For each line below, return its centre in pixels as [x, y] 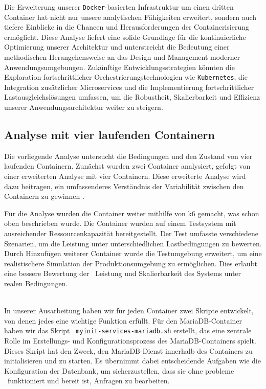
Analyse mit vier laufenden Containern [109, 135]
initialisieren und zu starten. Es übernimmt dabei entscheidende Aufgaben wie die [132, 361]
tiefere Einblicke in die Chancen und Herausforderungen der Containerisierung [127, 27]
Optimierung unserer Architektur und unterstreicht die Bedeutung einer [117, 47]
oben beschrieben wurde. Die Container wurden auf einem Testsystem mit [120, 223]
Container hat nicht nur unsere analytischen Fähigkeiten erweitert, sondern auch [130, 17]
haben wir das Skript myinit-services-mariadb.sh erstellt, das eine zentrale [128, 330]
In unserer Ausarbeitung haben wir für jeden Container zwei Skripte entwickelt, [129, 311]
